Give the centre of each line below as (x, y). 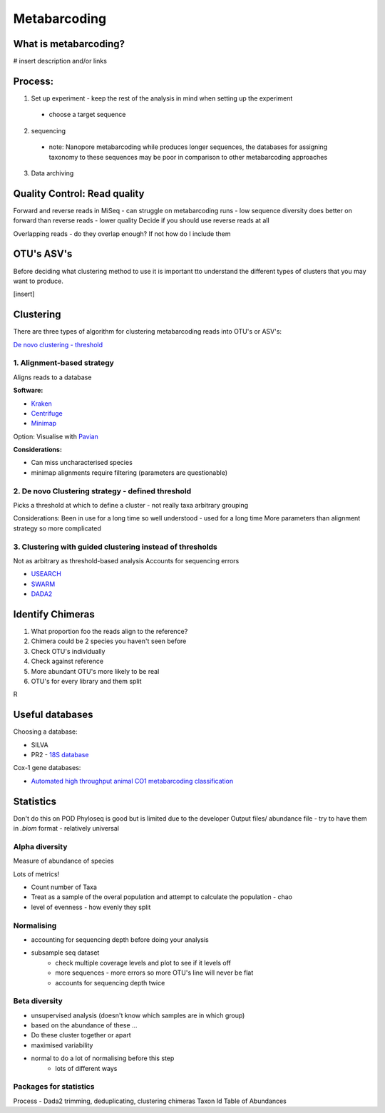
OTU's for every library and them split (86, 681)
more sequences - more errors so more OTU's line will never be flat (154, 973)
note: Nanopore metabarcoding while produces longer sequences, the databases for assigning (188, 147)
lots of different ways (86, 1068)
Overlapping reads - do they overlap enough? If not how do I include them (122, 234)
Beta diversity (38, 1001)
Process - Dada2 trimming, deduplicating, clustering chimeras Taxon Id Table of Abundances (150, 1101)
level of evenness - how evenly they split (91, 907)
